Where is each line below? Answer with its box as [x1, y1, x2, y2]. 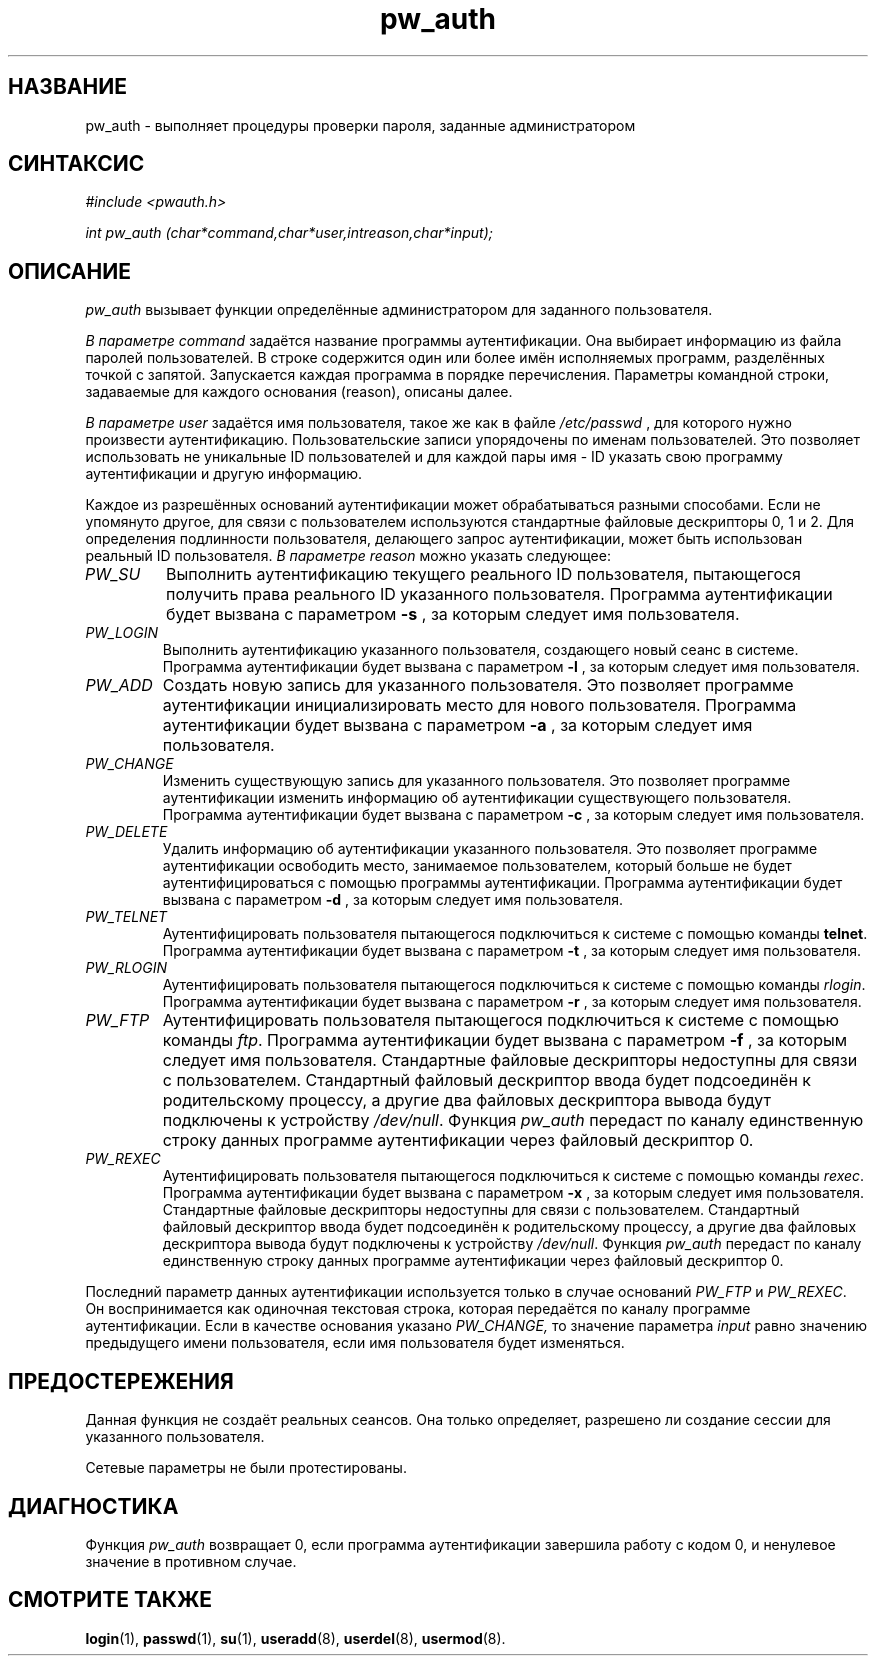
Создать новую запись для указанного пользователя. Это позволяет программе [162, 675, 794, 696]
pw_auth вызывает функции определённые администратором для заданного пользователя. [85, 301, 713, 319]
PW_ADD [85, 675, 153, 696]
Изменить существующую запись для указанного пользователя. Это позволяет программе [162, 772, 791, 790]
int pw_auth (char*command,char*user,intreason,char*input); [85, 224, 493, 242]
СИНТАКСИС [8, 151, 145, 177]
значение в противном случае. [85, 1552, 297, 1570]
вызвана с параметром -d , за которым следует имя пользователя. [162, 891, 624, 909]
